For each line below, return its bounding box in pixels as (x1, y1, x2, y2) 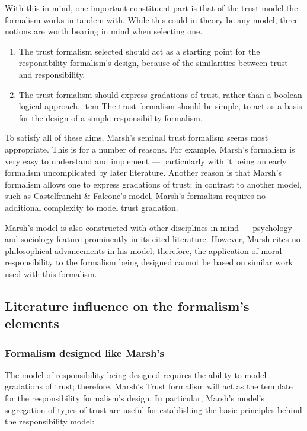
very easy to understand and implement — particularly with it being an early (5, 154, 287, 167)
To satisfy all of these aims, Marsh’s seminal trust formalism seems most (5, 131, 268, 144)
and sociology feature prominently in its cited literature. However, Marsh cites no (5, 233, 300, 245)
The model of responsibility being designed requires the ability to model (5, 368, 267, 381)
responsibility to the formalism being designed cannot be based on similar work (5, 256, 293, 268)
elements (5, 314, 59, 332)
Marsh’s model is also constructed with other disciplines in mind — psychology (5, 221, 292, 233)
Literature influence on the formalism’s (5, 296, 250, 315)
